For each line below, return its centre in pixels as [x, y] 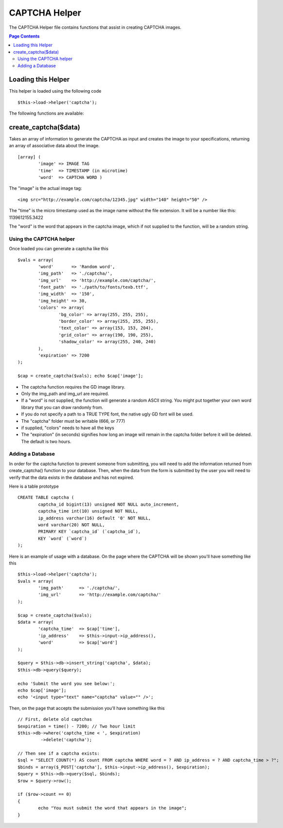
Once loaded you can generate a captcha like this [59, 249]
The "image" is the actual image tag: [45, 188]
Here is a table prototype [34, 486]
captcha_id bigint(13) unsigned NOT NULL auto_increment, [109, 504]
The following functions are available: [46, 113]
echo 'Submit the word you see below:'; [66, 683]
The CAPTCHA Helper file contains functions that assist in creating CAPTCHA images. [95, 27]
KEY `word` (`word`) [62, 538]
